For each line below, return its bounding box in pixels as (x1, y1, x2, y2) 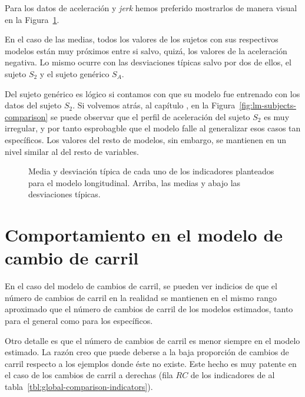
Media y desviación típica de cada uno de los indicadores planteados (28, 165, 274, 177)
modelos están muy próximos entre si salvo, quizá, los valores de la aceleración (5, 44, 287, 57)
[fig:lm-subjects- (239, 99, 296, 111)
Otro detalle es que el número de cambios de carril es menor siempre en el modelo (5, 334, 300, 346)
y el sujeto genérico (39, 67, 110, 80)
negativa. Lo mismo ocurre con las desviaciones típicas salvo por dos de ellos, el (5, 56, 291, 68)
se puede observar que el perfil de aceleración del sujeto (50, 110, 250, 123)
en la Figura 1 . (5, 13, 59, 25)
